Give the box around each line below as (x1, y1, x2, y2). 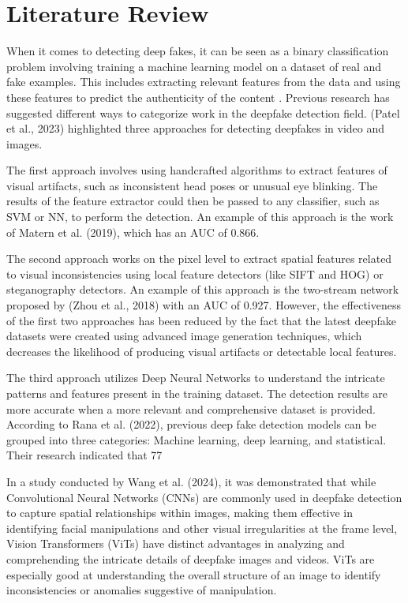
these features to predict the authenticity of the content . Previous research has (6, 88, 390, 105)
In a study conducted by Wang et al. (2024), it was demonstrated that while (6, 473, 376, 489)
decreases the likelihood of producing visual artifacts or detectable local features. (6, 343, 397, 359)
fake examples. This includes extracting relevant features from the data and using (6, 73, 401, 90)
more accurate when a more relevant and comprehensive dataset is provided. (6, 400, 376, 417)
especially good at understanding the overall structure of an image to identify (6, 566, 381, 582)
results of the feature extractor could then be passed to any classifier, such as (6, 193, 380, 209)
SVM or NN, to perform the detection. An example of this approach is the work (6, 208, 394, 225)
